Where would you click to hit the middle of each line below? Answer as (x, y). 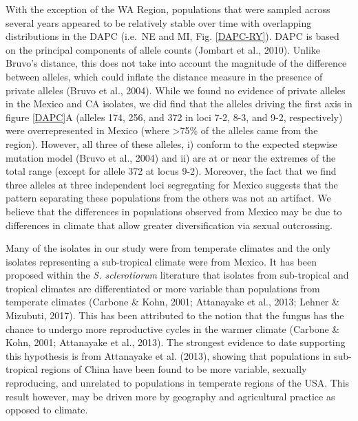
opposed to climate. (47, 410)
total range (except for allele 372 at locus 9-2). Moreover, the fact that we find (171, 171)
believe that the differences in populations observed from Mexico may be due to (174, 211)
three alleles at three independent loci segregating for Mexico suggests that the (172, 184)
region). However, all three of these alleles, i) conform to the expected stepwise (171, 143)
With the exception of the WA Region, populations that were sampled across (168, 9)
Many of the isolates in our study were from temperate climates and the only (168, 248)
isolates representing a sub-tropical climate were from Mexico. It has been (161, 261)
